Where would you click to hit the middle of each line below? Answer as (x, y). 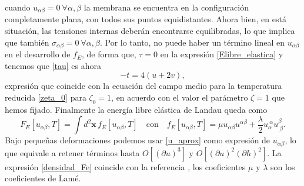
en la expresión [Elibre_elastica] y (222, 54)
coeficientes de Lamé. (43, 178)
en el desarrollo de (38, 54)
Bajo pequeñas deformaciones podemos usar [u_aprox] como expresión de (138, 140)
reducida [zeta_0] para (46, 97)
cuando (18, 7)
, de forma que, (109, 54)
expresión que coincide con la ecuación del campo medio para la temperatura (143, 86)
